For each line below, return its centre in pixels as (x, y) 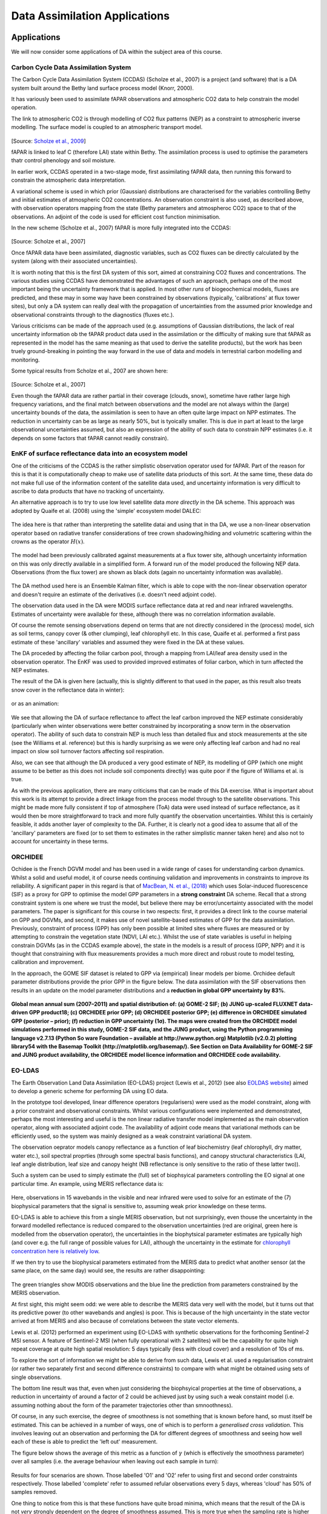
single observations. (36, 1377)
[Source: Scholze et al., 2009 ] (48, 141)
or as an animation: (35, 704)
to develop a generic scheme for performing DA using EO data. (90, 1091)
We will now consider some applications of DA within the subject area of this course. (117, 52)
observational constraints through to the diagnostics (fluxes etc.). (93, 314)
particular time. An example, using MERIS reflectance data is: (87, 1183)
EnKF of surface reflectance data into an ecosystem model (99, 454)
